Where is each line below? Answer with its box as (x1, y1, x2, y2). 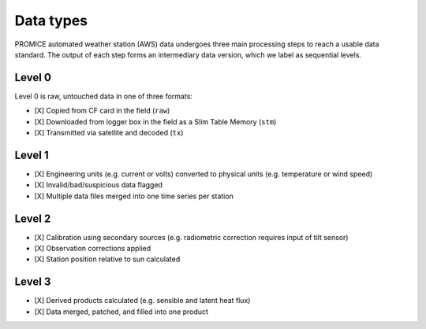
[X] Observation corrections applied (34, 244, 151, 253)
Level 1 (14, 148, 49, 161)
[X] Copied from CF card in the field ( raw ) (34, 106, 170, 116)
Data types (14, 12, 88, 29)
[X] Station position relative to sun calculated (34, 254, 181, 264)
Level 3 (14, 275, 51, 289)
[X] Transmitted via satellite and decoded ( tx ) (34, 128, 184, 138)
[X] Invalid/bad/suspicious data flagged (34, 180, 163, 190)
